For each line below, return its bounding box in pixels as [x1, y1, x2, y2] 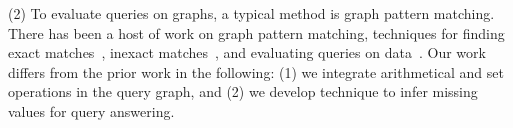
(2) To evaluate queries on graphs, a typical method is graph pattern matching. [8, 3, 495, 23]
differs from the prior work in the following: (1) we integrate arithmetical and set [8, 61, 504, 82]
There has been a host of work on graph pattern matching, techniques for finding [8, 22, 505, 43]
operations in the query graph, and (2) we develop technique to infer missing [8, 81, 478, 102]
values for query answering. [8, 100, 175, 121]
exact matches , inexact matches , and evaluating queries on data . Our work [8, 42, 486, 63]
